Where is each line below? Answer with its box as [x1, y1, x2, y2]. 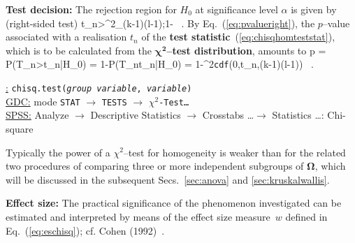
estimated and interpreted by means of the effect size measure [6, 209, 270, 223]
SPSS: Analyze [6, 108, 69, 122]
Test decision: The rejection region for [6, 2, 177, 16]
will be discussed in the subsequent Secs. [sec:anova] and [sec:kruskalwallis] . [6, 172, 330, 186]
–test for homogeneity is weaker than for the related [123, 145, 346, 159]
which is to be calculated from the [6, 43, 152, 57]
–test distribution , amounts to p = [166, 43, 326, 57]
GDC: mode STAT [6, 94, 80, 108]
